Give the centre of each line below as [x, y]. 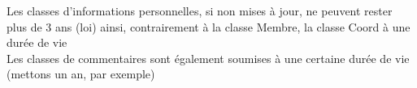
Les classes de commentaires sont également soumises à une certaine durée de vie [208, 58]
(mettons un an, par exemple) [81, 74]
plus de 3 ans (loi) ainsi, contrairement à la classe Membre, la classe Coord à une [208, 26]
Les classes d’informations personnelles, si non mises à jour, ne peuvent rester [200, 10]
